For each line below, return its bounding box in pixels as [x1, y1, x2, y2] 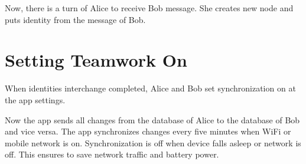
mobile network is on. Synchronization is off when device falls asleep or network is [5, 136, 301, 149]
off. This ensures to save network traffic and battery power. [5, 148, 219, 160]
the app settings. [5, 93, 66, 106]
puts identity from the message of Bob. [5, 13, 146, 25]
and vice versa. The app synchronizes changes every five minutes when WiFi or [5, 125, 291, 137]
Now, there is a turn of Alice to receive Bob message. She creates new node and [5, 2, 294, 14]
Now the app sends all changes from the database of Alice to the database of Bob [5, 113, 300, 126]
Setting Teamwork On [5, 48, 187, 72]
